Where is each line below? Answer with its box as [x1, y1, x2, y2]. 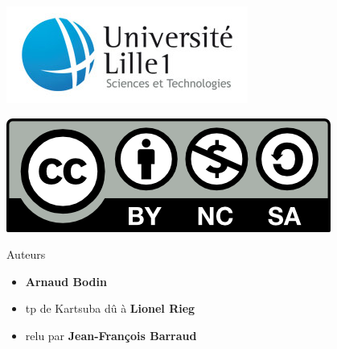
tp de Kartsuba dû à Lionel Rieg [25, 300, 195, 317]
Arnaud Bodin [25, 272, 107, 289]
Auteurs [6, 246, 46, 263]
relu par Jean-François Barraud [25, 326, 197, 343]
